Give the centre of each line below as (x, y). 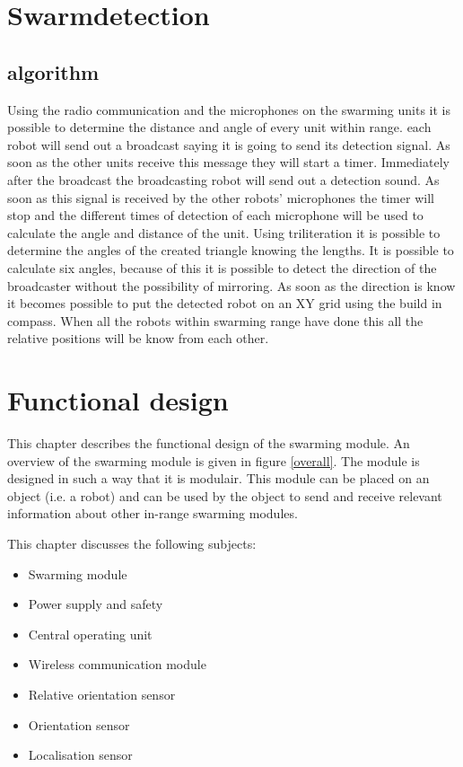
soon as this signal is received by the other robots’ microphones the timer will (221, 197)
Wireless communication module (117, 664)
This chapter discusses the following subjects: (132, 543)
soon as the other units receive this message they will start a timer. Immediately (228, 162)
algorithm (53, 71)
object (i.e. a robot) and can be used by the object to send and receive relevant (225, 495)
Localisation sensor (80, 755)
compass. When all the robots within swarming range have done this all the (215, 320)
